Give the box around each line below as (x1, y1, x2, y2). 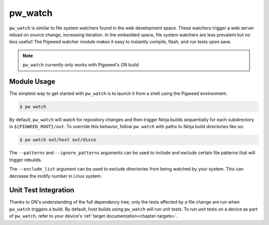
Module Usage (9, 77, 56, 86)
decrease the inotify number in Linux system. (9, 173, 102, 179)
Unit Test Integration (9, 186, 75, 195)
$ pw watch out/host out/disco (19, 137, 97, 143)
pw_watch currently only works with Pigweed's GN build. (22, 62, 140, 68)
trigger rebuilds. (9, 157, 42, 163)
